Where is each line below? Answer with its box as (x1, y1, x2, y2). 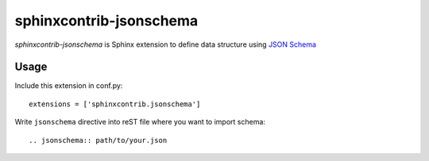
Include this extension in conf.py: (14, 81, 123, 90)
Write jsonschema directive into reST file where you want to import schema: (14, 117, 266, 127)
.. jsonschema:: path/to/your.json (29, 136, 168, 144)
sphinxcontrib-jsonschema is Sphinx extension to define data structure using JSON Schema (14, 40, 317, 49)
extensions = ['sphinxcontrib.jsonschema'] (29, 99, 201, 109)
